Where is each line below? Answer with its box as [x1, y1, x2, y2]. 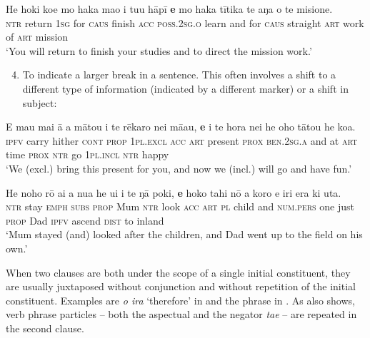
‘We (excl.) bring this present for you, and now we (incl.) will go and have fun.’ [6, 160, 352, 175]
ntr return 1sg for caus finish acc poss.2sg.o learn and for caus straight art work [6, 15, 364, 30]
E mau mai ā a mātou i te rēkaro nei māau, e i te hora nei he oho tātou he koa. [6, 119, 356, 134]
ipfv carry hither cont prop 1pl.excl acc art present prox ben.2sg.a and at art [6, 133, 358, 148]
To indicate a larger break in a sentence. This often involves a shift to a [22, 67, 336, 82]
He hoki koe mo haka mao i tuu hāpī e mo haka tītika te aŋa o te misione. [6, 1, 333, 16]
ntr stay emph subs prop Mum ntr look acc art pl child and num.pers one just [6, 199, 354, 214]
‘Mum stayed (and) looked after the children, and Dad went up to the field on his [6, 227, 363, 242]
